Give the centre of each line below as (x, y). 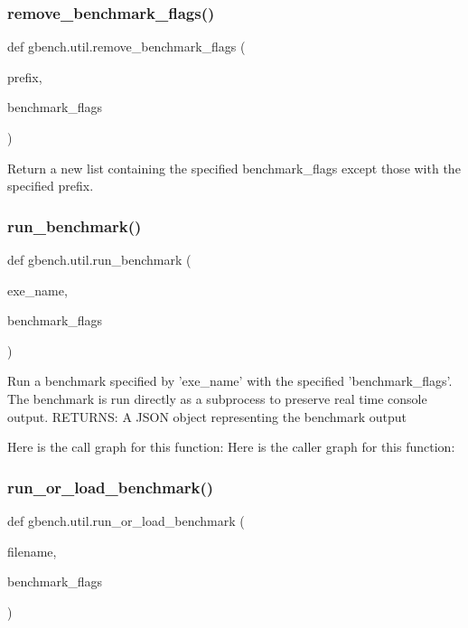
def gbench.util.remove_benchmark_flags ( (126, 47)
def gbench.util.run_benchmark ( (99, 259)
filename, (32, 551)
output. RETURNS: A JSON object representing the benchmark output (207, 416)
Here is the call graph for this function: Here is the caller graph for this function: (231, 447)
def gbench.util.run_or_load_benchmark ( (126, 520)
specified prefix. (51, 186)
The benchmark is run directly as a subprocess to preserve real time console (217, 398)
